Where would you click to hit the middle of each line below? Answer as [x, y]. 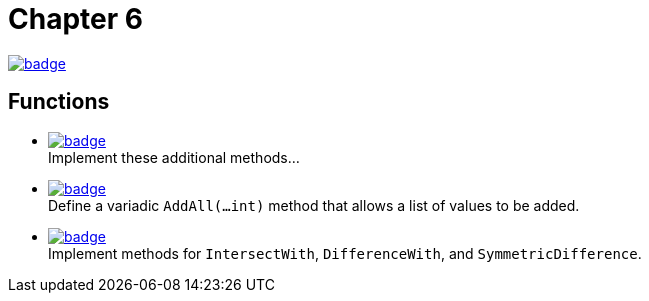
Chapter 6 [75, 19]
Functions [59, 102]
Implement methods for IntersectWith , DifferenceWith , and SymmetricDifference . [345, 253]
